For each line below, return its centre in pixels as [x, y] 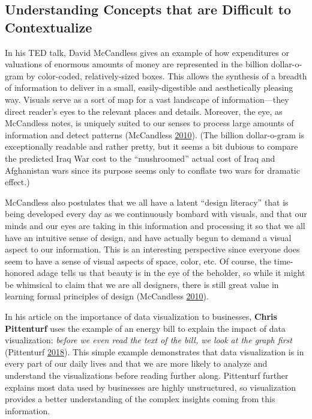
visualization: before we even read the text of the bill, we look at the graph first [148, 340]
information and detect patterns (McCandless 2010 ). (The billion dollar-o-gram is [155, 134]
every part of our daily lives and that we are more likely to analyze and [136, 363]
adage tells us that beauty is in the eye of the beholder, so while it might [171, 273]
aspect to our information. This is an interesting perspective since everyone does [152, 249]
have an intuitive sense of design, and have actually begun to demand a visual [148, 237]
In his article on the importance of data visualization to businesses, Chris [141, 317]
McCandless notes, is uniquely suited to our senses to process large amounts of [149, 123]
